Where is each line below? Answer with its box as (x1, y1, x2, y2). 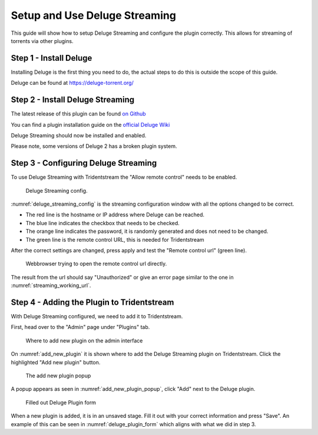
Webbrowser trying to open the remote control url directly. (25, 260, 167, 268)
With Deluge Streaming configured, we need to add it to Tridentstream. (11, 313, 183, 320)
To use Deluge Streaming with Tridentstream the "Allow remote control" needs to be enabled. (11, 174, 237, 181)
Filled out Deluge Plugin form (25, 398, 97, 406)
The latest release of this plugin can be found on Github (11, 110, 147, 117)
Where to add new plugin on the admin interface (25, 337, 143, 344)
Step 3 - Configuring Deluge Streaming (11, 158, 157, 168)
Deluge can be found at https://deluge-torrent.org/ (11, 80, 134, 87)
